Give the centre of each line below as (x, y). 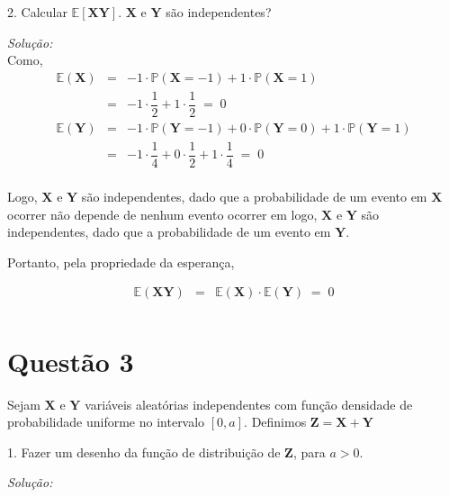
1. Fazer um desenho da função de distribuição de (144, 452)
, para (309, 452)
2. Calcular (37, 12)
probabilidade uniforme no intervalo (106, 422)
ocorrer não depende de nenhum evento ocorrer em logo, (162, 214)
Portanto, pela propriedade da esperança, (121, 262)
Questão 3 (71, 361)
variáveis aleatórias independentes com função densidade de (249, 404)
